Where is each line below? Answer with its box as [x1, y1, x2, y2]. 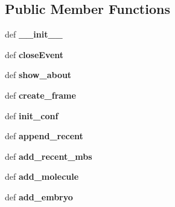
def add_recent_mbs [5, 149, 92, 162]
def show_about [5, 68, 72, 81]
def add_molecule [5, 170, 79, 183]
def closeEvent [5, 48, 64, 61]
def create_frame [5, 88, 76, 101]
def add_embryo [5, 190, 73, 203]
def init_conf [5, 109, 59, 122]
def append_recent [5, 130, 83, 142]
